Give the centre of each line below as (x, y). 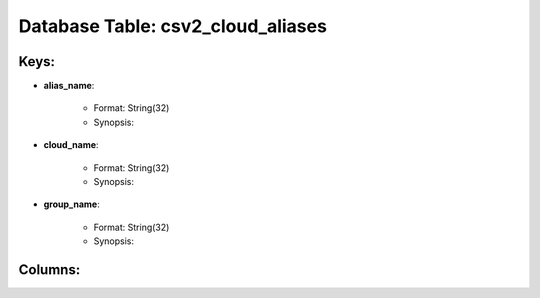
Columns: (49, 269)
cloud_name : (71, 145)
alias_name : (69, 86)
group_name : (71, 204)
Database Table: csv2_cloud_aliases (172, 26)
